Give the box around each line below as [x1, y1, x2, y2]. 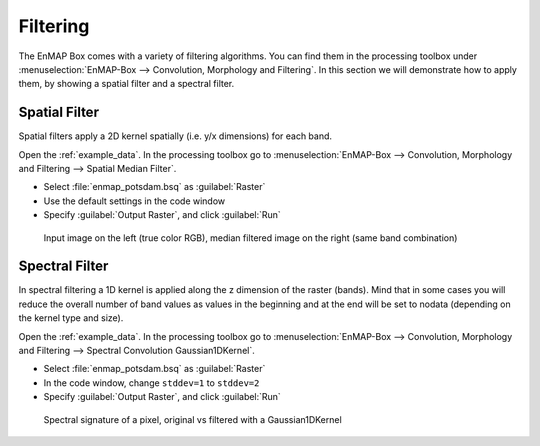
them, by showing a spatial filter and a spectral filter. [18, 78, 235, 90]
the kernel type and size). [18, 312, 124, 324]
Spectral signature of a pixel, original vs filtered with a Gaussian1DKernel [43, 413, 342, 425]
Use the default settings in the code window [43, 195, 226, 207]
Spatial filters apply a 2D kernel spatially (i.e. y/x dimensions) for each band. [18, 130, 333, 142]
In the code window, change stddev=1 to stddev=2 [43, 376, 260, 389]
